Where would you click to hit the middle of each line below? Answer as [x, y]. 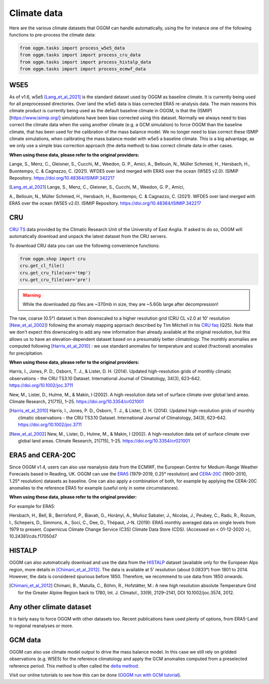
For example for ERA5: [32, 506]
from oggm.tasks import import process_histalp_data [85, 62]
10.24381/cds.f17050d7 [33, 536]
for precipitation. [26, 353]
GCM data [25, 640]
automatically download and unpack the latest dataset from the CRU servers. [88, 236]
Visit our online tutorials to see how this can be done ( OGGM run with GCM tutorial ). [95, 675]
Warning [32, 295]
